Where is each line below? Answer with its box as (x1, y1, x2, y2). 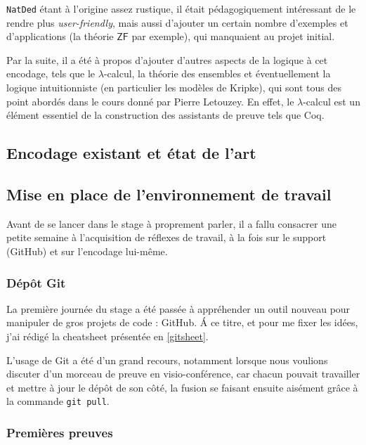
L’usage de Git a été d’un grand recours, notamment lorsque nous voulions (6, 352, 328, 367)
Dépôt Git (6, 273, 66, 291)
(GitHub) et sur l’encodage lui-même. (6, 243, 168, 258)
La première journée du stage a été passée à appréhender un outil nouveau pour (6, 301, 351, 316)
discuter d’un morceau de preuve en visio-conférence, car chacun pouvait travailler (6, 366, 360, 381)
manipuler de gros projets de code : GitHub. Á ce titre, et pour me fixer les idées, (6, 315, 358, 330)
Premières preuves (6, 423, 113, 441)
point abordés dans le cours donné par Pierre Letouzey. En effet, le (6, 93, 294, 108)
